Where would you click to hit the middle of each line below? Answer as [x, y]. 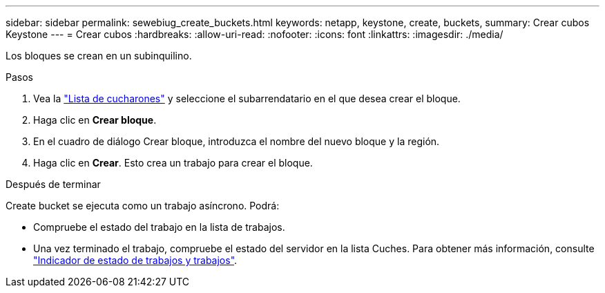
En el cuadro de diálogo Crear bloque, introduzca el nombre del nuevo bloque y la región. [237, 141]
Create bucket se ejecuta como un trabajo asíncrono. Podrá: [143, 206]
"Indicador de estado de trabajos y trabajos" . [135, 260]
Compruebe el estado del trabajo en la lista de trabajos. [159, 227]
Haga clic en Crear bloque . [95, 120]
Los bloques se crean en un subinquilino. [99, 56]
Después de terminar [53, 184]
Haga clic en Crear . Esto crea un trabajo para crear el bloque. [173, 163]
